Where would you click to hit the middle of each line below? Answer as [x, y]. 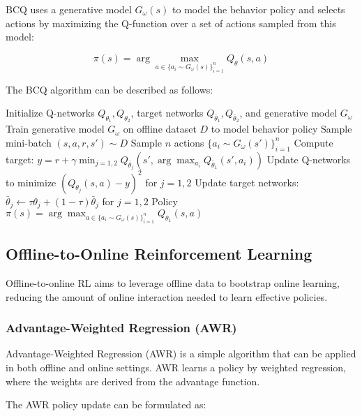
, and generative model [288, 113]
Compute [314, 142]
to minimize [31, 182]
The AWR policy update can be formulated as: [106, 404]
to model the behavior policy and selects [259, 9]
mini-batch [29, 142]
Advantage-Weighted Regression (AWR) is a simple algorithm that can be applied [181, 354]
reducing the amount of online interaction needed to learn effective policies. [167, 296]
